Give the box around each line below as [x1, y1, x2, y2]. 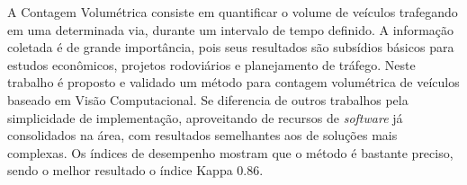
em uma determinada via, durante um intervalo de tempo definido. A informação [7, 20, 454, 39]
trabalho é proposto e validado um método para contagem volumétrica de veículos [7, 73, 460, 92]
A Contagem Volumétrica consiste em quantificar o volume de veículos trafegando [7, 3, 458, 21]
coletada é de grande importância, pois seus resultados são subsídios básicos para [7, 38, 454, 57]
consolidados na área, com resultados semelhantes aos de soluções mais [7, 126, 398, 145]
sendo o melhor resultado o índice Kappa [7, 161, 233, 180]
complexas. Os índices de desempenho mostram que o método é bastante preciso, [7, 143, 454, 162]
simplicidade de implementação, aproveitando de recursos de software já [7, 108, 403, 127]
